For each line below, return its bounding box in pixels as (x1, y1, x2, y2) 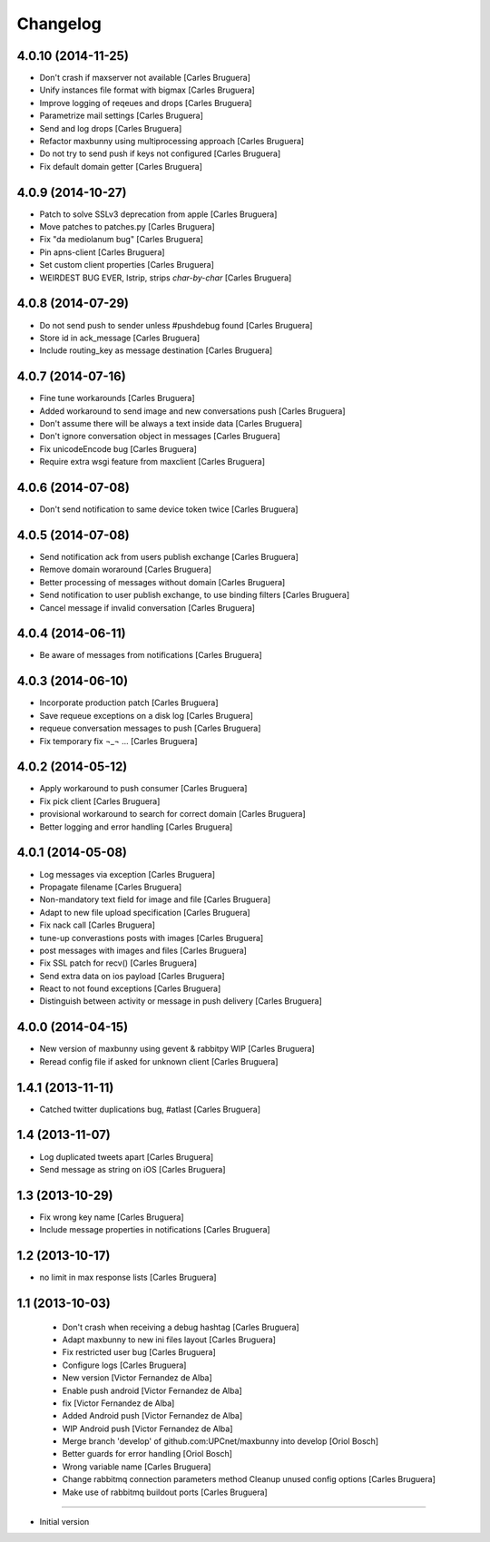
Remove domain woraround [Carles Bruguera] (39, 564, 212, 575)
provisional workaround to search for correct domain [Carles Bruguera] (39, 809, 306, 820)
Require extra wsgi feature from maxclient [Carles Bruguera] (39, 457, 265, 467)
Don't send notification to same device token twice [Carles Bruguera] (39, 504, 299, 515)
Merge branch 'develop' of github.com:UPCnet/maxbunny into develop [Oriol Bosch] (62, 1436, 379, 1447)
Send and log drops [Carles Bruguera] (39, 123, 182, 133)
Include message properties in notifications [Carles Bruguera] (39, 1224, 271, 1235)
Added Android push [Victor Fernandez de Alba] (62, 1410, 243, 1421)
